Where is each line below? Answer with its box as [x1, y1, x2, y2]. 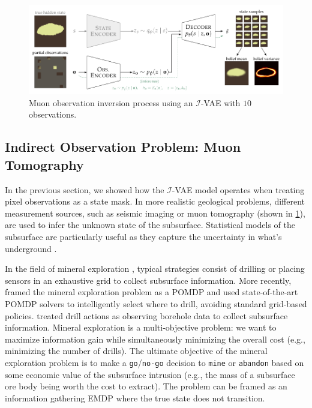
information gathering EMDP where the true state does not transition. [5, 391, 265, 404]
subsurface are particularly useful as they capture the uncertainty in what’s [5, 230, 282, 242]
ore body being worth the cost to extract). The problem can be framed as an [5, 380, 287, 392]
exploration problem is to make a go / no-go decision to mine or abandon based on [5, 356, 304, 368]
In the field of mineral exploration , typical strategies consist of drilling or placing [5, 262, 305, 275]
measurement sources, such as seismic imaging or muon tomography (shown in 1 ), [5, 206, 305, 219]
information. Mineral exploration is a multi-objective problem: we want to [5, 321, 277, 334]
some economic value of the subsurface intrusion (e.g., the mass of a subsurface [5, 368, 295, 380]
